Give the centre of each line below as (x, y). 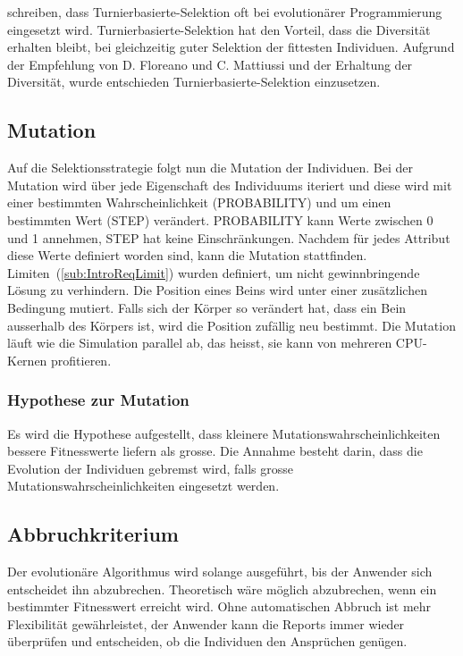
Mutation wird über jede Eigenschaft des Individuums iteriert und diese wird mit (230, 185)
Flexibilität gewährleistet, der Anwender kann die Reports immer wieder (206, 623)
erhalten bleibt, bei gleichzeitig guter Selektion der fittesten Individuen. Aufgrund (231, 47)
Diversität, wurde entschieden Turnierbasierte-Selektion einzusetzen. (194, 82)
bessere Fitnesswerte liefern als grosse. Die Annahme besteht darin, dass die (215, 451)
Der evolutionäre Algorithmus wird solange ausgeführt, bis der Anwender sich (220, 572)
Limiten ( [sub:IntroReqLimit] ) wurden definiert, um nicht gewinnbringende (214, 272)
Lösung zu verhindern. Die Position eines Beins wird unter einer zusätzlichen (217, 290)
